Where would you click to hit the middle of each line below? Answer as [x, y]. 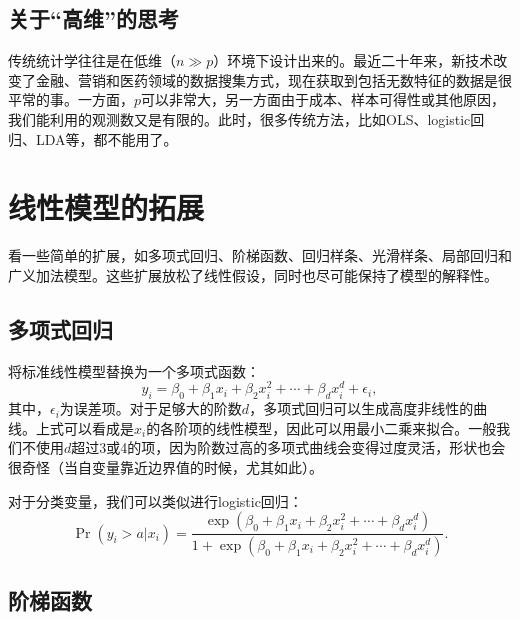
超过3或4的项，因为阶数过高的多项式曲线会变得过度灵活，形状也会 [288, 447]
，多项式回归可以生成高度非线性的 [361, 408]
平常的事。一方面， [71, 99]
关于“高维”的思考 [93, 18]
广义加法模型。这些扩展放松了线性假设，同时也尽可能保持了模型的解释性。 [253, 274]
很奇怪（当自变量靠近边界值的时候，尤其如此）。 [165, 466]
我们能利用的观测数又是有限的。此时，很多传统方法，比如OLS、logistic [239, 118]
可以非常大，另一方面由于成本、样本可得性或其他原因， [323, 99]
